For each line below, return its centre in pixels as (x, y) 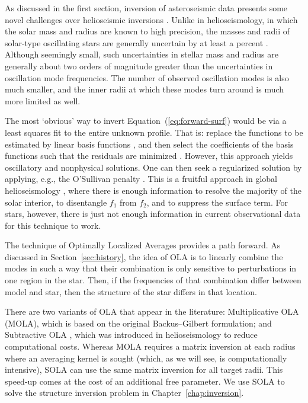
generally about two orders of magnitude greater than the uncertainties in (139, 65)
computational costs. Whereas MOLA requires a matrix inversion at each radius (150, 346)
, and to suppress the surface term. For (217, 202)
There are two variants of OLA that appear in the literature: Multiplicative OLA (152, 311)
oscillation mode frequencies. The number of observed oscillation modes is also (147, 77)
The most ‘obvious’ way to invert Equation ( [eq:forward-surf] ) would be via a (146, 121)
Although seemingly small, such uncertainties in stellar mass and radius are (142, 54)
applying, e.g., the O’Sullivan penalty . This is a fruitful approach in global (141, 179)
